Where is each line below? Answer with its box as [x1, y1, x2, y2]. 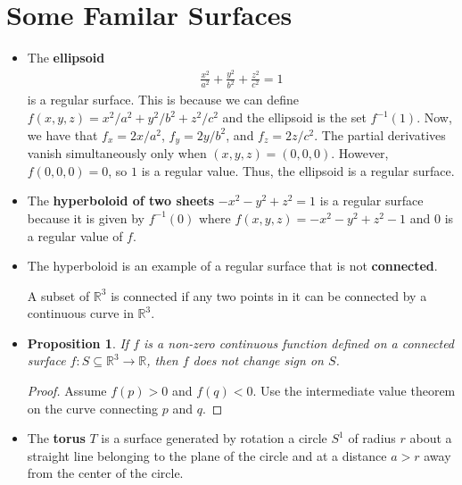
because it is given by [27, 208, 144, 227]
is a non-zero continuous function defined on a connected [144, 333, 455, 352]
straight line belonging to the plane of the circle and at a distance [27, 446, 387, 464]
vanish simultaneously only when [27, 144, 207, 163]
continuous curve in [27, 304, 134, 322]
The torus [27, 429, 86, 447]
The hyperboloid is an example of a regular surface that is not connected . [27, 256, 438, 275]
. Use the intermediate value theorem [252, 381, 456, 400]
